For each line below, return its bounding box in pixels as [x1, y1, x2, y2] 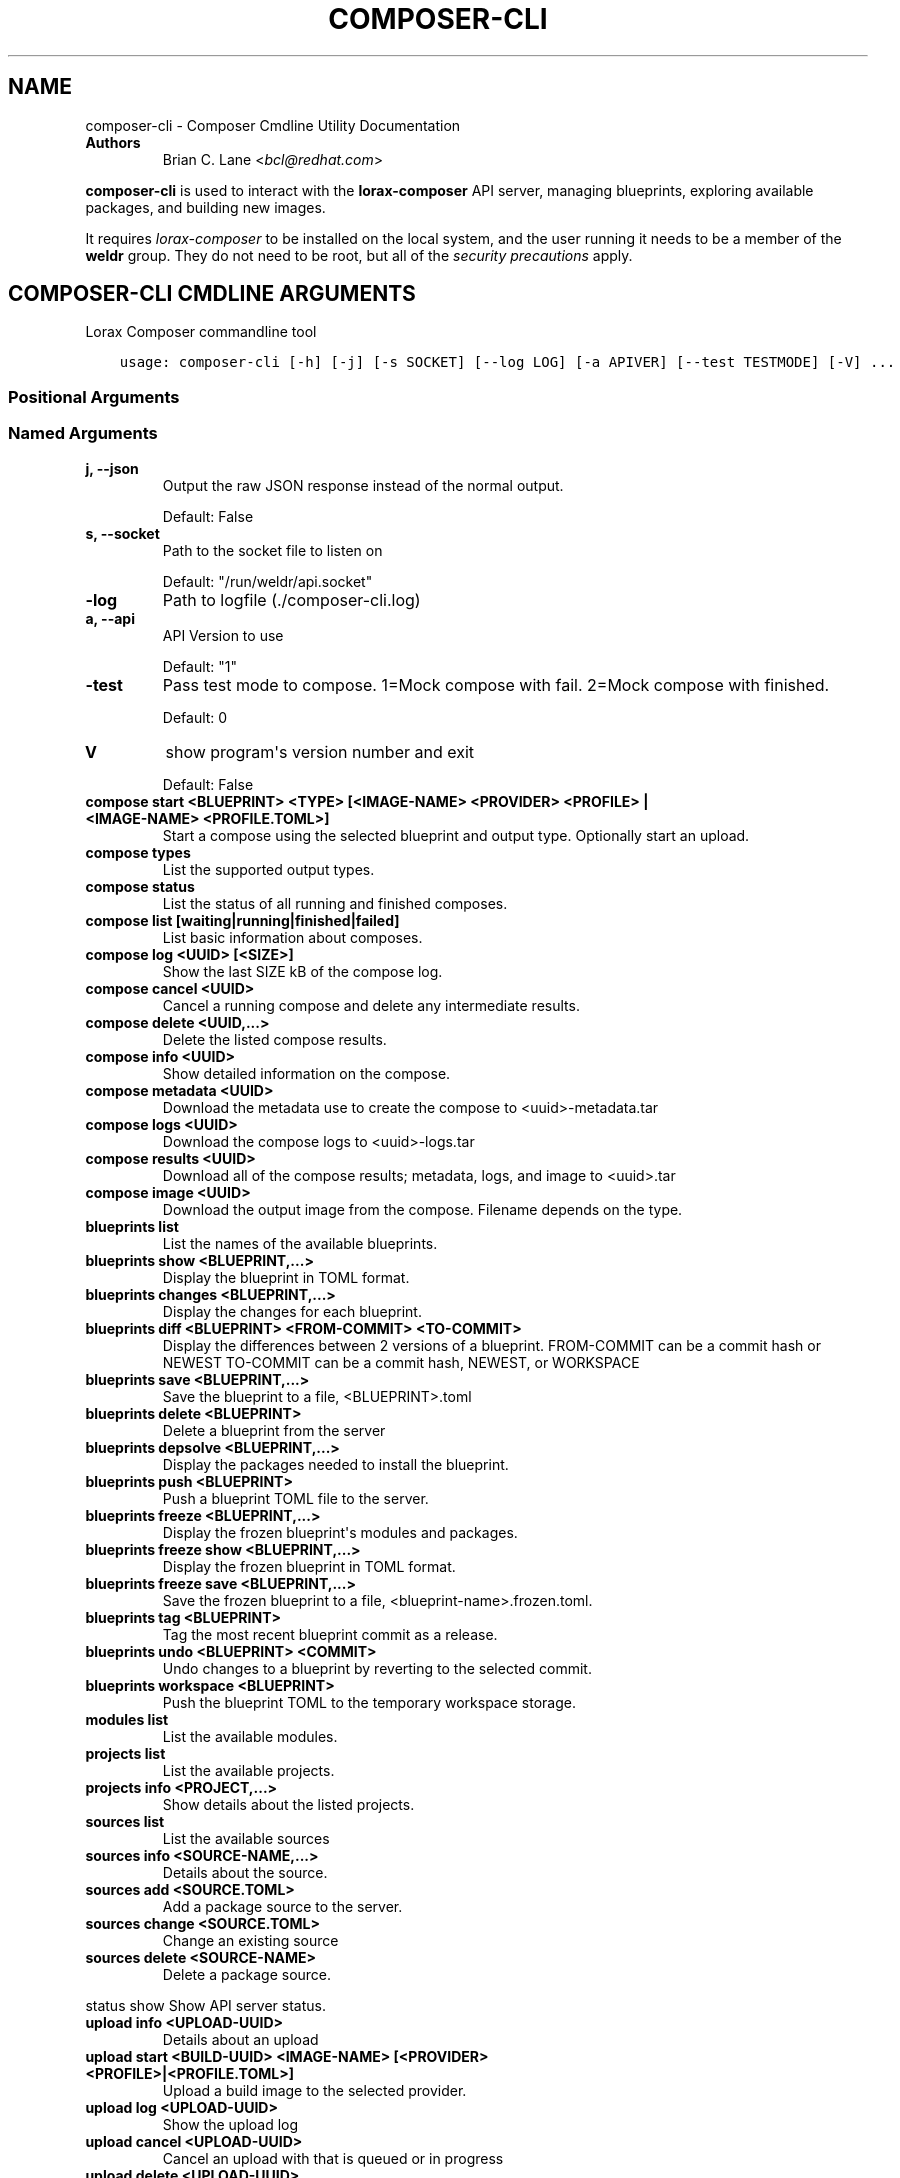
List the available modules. [162, 1727, 338, 1745]
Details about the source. [162, 1863, 328, 1881]
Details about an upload [162, 2030, 319, 2048]
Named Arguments [8, 423, 158, 444]
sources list [85, 1812, 165, 1830]
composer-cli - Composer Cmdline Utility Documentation [85, 116, 461, 134]
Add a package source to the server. [162, 1897, 403, 1915]
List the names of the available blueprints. [162, 1234, 438, 1252]
